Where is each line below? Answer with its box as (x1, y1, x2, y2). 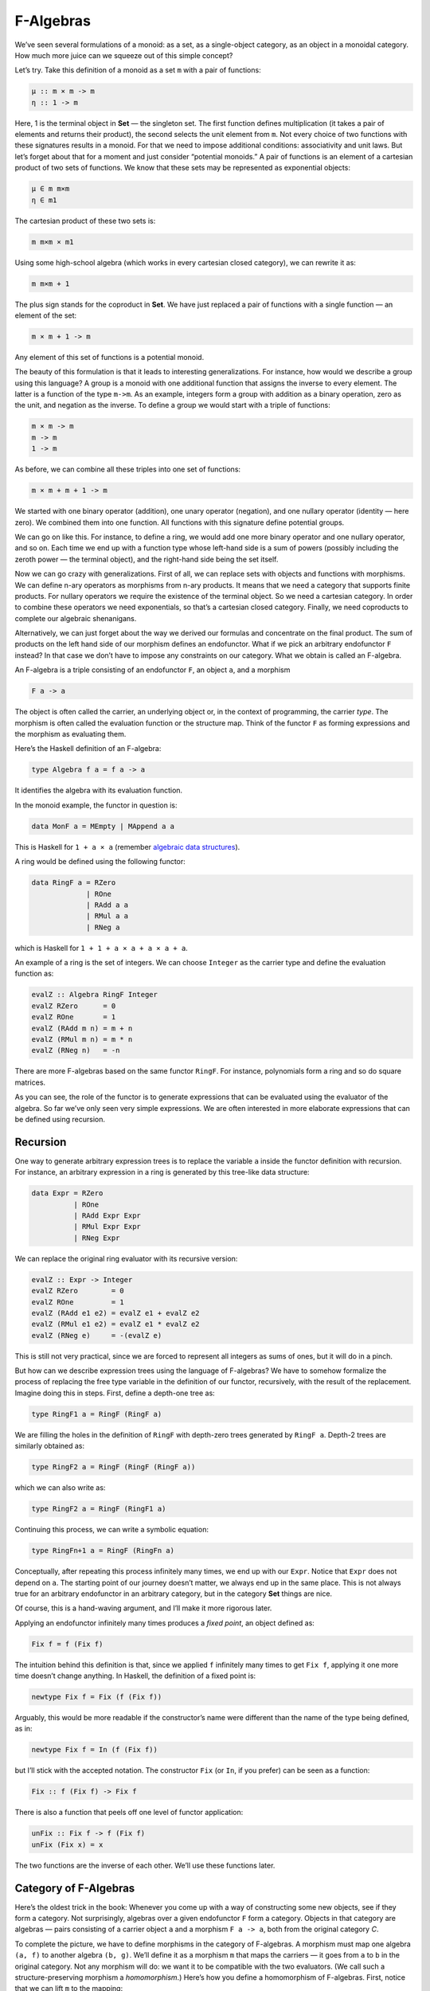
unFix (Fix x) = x (31, 1840, 104, 1849)
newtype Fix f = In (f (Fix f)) (31, 1745, 158, 1754)
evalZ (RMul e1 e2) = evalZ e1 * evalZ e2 (31, 1320, 200, 1329)
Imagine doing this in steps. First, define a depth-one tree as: (14, 1388, 215, 1398)
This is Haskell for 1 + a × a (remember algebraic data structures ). (14, 842, 240, 851)
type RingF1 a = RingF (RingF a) (31, 1410, 162, 1418)
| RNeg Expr (72, 1233, 120, 1242)
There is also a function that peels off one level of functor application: (14, 1808, 244, 1817)
